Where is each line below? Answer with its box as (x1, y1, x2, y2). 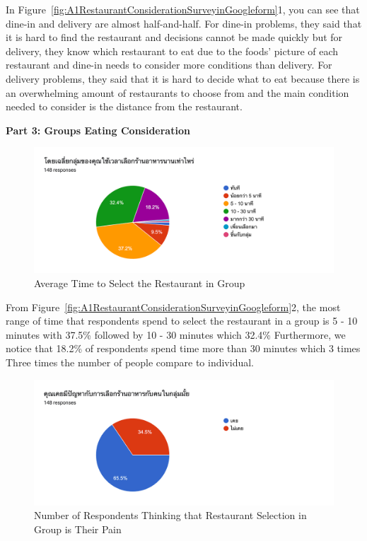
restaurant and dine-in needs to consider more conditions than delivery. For (6, 57, 332, 72)
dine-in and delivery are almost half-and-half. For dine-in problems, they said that (6, 16, 362, 30)
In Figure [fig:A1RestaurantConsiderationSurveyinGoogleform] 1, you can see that (6, 2, 360, 16)
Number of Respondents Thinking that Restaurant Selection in (34, 508, 307, 523)
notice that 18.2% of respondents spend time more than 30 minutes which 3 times (6, 341, 361, 356)
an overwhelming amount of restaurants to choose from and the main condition (6, 85, 349, 100)
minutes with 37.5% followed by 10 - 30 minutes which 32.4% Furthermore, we (6, 327, 346, 342)
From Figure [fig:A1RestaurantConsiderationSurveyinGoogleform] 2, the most (6, 299, 341, 314)
